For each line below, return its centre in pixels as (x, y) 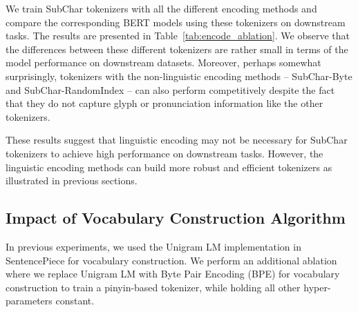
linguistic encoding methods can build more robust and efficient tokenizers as (169, 167)
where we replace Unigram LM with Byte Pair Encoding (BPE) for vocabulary (173, 274)
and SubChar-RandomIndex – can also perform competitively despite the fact (170, 89)
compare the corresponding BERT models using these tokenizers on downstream (176, 22)
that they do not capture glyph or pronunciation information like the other (164, 103)
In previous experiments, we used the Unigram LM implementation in (153, 246)
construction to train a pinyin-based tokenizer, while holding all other (153, 287)
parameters (29, 301)
